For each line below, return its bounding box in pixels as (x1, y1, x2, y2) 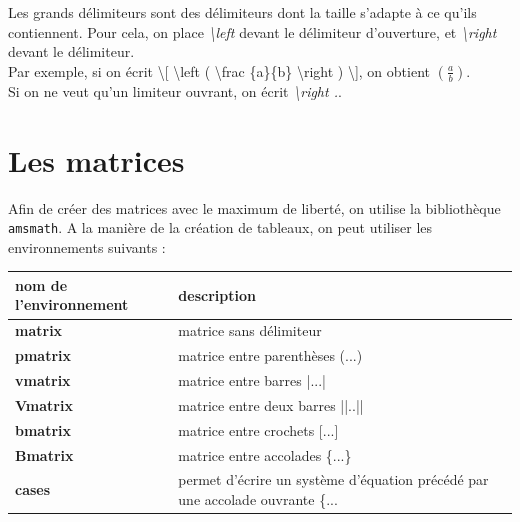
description (178, 284, 256, 305)
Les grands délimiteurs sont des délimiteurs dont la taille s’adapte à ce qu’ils (8, 2, 477, 22)
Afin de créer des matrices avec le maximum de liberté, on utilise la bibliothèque (8, 197, 501, 218)
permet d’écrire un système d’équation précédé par (178, 469, 489, 490)
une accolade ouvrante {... (178, 488, 338, 509)
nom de (15, 274, 68, 295)
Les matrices (8, 139, 185, 180)
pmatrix (15, 345, 72, 366)
